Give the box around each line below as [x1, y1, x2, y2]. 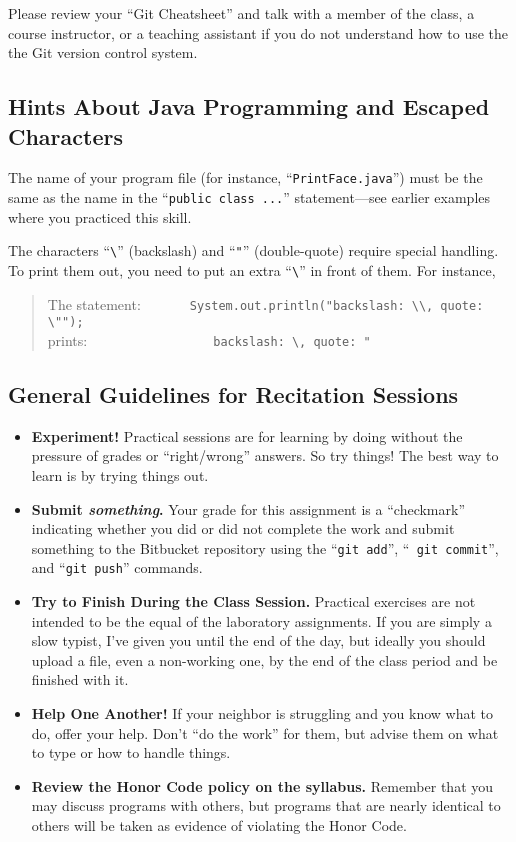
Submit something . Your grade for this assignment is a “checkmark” [31, 498, 465, 519]
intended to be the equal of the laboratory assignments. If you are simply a [31, 610, 492, 631]
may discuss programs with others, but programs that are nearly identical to [31, 795, 501, 816]
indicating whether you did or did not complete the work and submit [31, 518, 455, 539]
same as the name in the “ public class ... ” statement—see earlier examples [8, 187, 491, 208]
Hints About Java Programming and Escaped [8, 91, 490, 122]
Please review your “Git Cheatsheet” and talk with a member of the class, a [8, 3, 475, 23]
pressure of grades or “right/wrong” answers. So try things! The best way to [31, 445, 499, 466]
